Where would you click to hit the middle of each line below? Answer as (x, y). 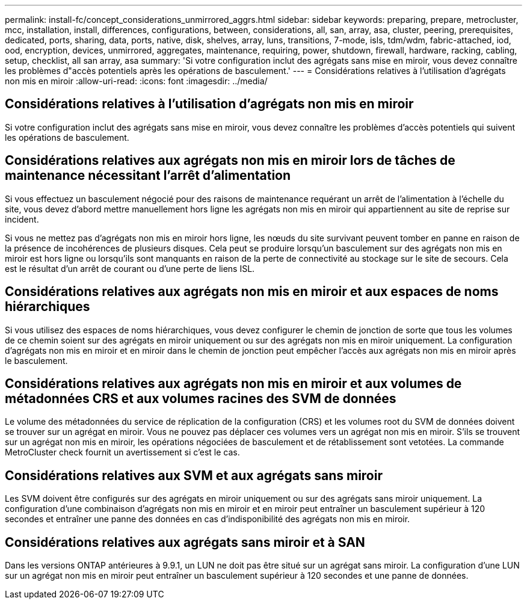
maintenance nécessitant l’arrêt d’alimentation (148, 176)
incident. (22, 219)
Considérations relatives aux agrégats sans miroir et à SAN (185, 542)
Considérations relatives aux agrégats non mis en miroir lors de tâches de (230, 161)
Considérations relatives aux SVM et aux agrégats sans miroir (194, 475)
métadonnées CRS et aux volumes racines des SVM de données (201, 398)
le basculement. (36, 360)
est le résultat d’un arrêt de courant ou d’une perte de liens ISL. (130, 268)
